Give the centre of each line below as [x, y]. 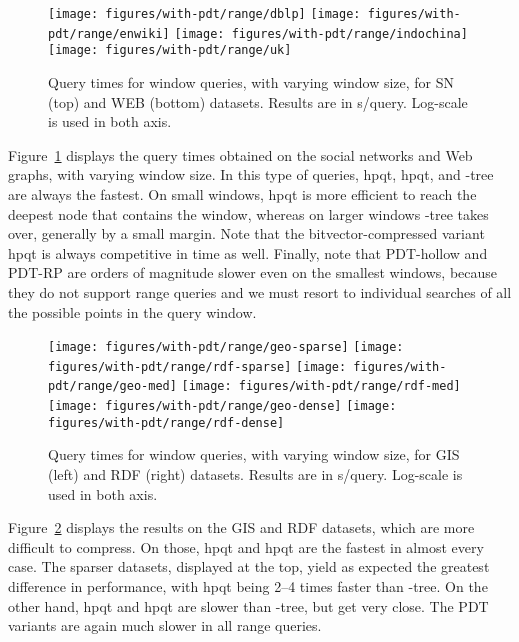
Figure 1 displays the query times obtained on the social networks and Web [240, 154]
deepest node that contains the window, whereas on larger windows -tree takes [248, 213]
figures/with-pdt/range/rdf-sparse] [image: [197, 366]
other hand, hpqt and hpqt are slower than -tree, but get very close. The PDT [248, 605]
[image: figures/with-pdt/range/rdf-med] [321, 386]
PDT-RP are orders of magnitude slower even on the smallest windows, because [253, 272]
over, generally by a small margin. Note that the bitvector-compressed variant [246, 233]
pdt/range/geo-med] [112, 386]
